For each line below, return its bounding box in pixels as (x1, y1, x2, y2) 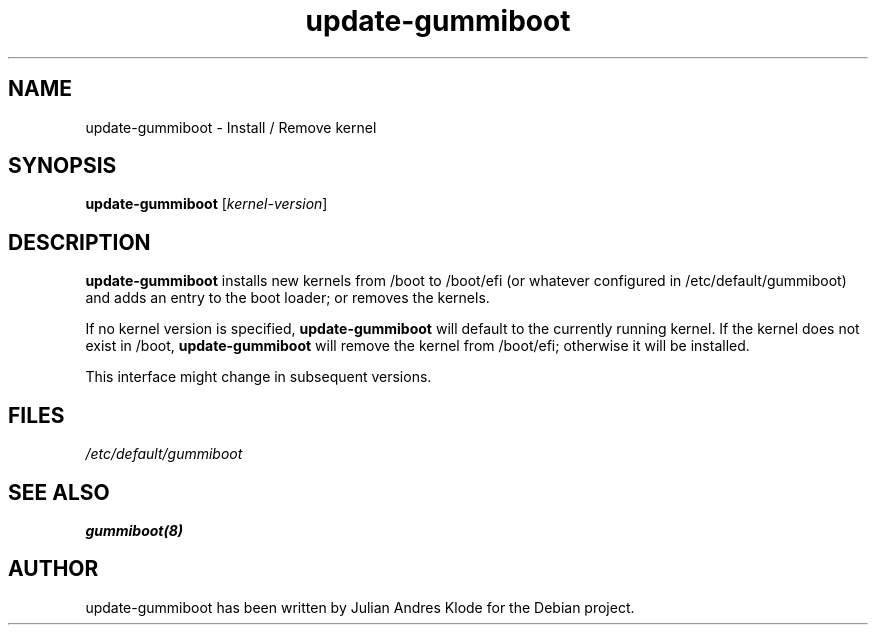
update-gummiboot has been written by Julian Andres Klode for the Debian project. (85, 598, 635, 616)
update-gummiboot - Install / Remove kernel (85, 118, 377, 136)
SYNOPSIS (8, 153, 117, 179)
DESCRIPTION (8, 229, 151, 255)
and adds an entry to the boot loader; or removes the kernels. (85, 289, 490, 307)
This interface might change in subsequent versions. (85, 368, 432, 386)
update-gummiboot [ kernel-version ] (85, 195, 328, 213)
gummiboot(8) (85, 521, 184, 539)
